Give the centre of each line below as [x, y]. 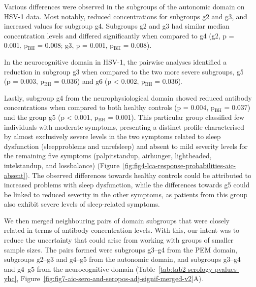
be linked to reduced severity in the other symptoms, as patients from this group [126, 194]
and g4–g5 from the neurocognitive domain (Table [80, 269]
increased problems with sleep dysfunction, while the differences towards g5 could [127, 185]
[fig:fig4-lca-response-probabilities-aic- [179, 165]
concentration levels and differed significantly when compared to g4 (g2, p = [119, 35]
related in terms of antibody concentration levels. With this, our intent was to [122, 230]
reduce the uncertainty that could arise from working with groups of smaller [119, 240]
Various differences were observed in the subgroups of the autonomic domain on [124, 6]
